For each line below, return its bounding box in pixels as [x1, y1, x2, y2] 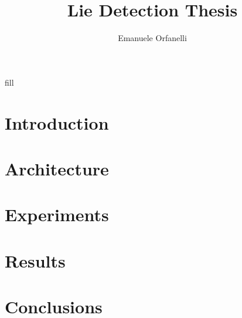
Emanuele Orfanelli [118, 32, 187, 44]
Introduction [5, 110, 109, 134]
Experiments [5, 202, 109, 226]
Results [5, 248, 66, 272]
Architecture [5, 156, 109, 180]
